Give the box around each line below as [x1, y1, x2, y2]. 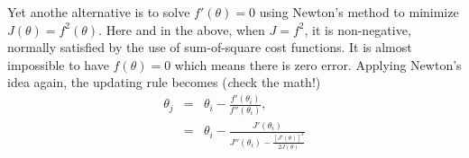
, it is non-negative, [304, 20, 411, 39]
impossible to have [7, 55, 109, 74]
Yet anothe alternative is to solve [7, 3, 190, 21]
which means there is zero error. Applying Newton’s [174, 55, 462, 74]
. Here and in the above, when [98, 20, 265, 39]
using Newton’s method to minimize [259, 3, 459, 21]
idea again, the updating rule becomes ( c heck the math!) [7, 73, 321, 92]
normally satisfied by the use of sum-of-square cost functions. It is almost [7, 38, 412, 57]
